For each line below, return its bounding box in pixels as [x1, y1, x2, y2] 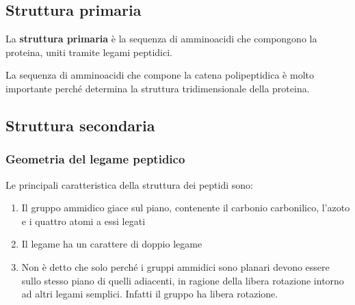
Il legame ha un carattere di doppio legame [21, 237, 202, 251]
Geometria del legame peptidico [5, 150, 185, 168]
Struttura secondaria [5, 114, 155, 135]
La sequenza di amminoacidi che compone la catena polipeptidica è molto [5, 68, 314, 82]
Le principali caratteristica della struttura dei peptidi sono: [5, 177, 253, 191]
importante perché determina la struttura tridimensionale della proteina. [5, 81, 310, 95]
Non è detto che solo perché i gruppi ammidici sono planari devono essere [21, 259, 330, 274]
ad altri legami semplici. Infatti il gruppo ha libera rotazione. [21, 287, 278, 301]
